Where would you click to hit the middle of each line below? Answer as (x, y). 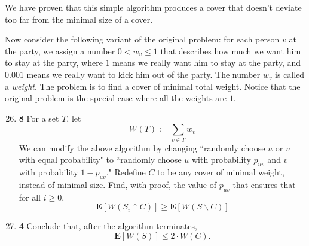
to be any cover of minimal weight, (221, 172)
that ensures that (264, 184)
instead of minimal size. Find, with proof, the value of (117, 184)
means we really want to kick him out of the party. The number (143, 74)
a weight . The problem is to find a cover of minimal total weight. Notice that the (153, 86)
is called (290, 74)
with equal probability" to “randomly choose (100, 160)
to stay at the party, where (54, 63)
